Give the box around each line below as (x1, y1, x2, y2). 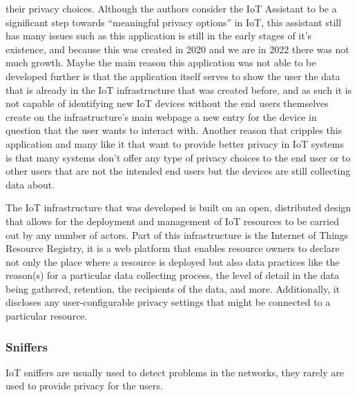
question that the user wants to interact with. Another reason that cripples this (6, 123, 342, 137)
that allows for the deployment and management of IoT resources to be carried (6, 213, 339, 228)
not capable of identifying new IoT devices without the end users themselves (6, 96, 329, 110)
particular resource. (6, 309, 88, 323)
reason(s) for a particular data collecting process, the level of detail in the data (6, 268, 340, 282)
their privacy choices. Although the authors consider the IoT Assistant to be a (6, 1, 337, 15)
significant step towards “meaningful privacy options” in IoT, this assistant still (6, 14, 342, 29)
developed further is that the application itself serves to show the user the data (6, 68, 340, 83)
